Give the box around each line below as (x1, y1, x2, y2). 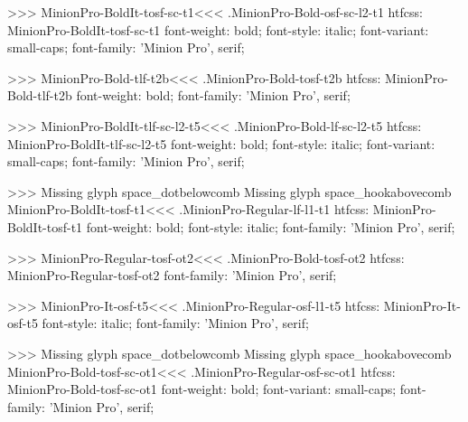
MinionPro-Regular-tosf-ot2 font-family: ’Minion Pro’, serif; (7, 266, 337, 285)
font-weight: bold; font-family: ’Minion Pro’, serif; (76, 86, 351, 105)
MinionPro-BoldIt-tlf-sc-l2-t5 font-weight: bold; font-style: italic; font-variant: (7, 134, 435, 153)
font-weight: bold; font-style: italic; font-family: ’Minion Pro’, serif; (86, 217, 455, 236)
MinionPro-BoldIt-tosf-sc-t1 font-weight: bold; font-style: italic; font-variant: (7, 20, 429, 39)
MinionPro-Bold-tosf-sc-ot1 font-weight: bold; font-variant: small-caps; (7, 380, 397, 399)
